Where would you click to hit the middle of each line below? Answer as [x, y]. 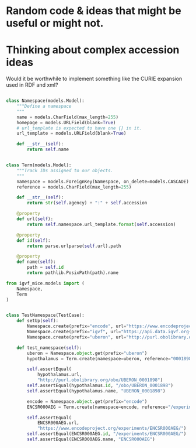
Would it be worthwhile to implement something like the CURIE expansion [94, 79]
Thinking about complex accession [93, 50]
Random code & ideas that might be [94, 11]
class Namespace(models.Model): [45, 101]
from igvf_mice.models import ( [45, 283]
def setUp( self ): [38, 321]
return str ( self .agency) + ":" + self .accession [87, 203]
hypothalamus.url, [60, 375]
